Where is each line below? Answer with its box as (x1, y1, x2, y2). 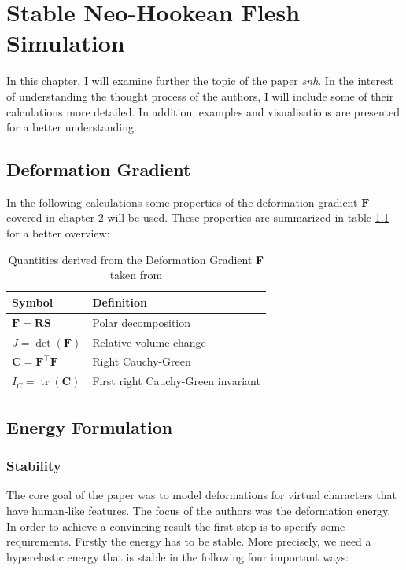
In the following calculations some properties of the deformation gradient (6, 193, 358, 210)
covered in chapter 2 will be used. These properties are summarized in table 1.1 (6, 209, 389, 226)
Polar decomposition (92, 314, 191, 330)
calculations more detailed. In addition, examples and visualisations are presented (6, 103, 400, 120)
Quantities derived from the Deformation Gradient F (8, 251, 264, 267)
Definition (92, 293, 148, 310)
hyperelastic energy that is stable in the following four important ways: (6, 548, 349, 564)
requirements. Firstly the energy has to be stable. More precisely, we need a (6, 533, 371, 550)
